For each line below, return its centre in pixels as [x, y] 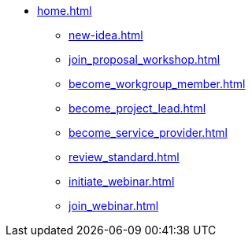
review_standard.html [124, 157]
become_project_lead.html [137, 108]
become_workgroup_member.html [157, 84]
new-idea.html [106, 35]
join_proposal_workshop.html [145, 59]
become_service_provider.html [148, 133]
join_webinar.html [114, 206]
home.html [65, 11]
